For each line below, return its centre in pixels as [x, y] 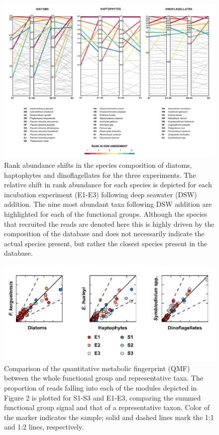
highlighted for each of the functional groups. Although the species [106, 214]
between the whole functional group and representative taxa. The [104, 378]
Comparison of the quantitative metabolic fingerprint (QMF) [97, 368]
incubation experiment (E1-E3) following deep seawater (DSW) [101, 194]
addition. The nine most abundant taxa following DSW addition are [108, 204]
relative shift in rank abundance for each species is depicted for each [108, 185]
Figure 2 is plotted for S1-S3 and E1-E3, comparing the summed [103, 397]
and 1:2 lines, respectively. [44, 427]
